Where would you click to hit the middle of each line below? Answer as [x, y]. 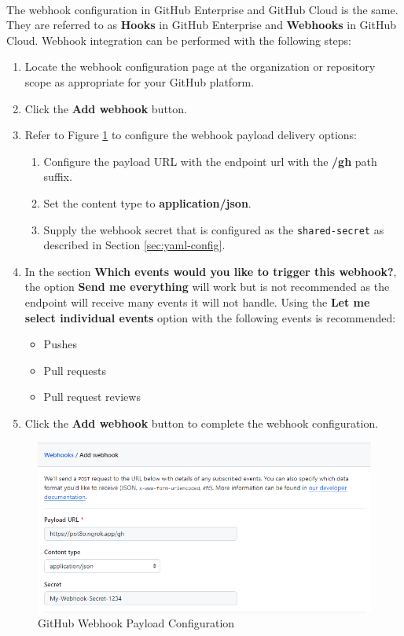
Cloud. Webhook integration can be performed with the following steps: [179, 40]
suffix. [58, 176]
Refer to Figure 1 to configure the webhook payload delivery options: [191, 135]
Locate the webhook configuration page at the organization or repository [200, 66]
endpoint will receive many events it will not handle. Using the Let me [197, 301]
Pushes [60, 344]
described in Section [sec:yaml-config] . [134, 245]
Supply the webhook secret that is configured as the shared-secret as [214, 229]
